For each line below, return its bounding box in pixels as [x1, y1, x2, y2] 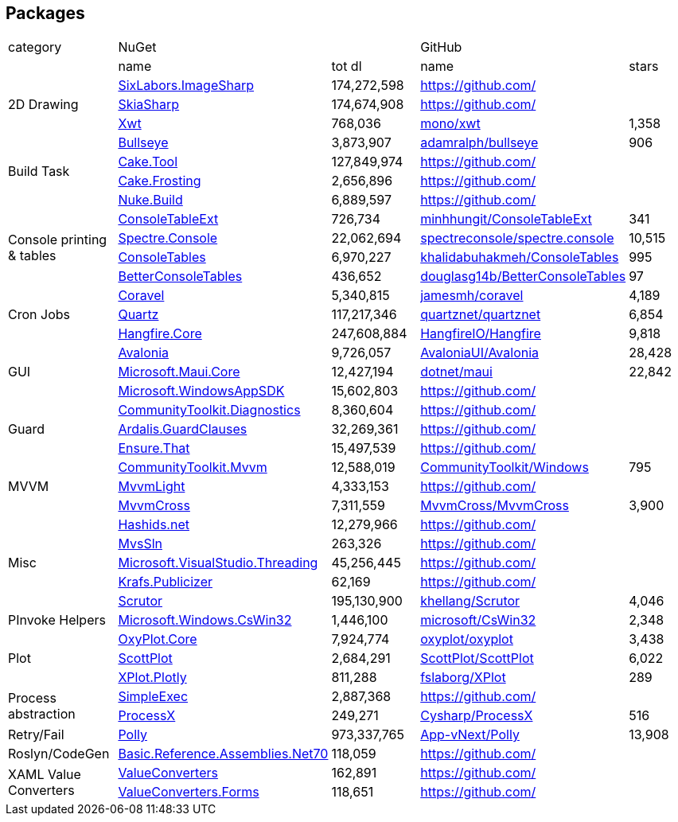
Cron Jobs [8, 306, 70, 323]
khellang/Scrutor [420, 593, 520, 610]
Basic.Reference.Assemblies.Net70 [118, 746, 329, 762]
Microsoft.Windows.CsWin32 [118, 612, 292, 629]
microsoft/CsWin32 [420, 612, 536, 629]
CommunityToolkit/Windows [420, 459, 589, 476]
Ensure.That [118, 440, 190, 457]
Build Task [8, 163, 70, 180]
